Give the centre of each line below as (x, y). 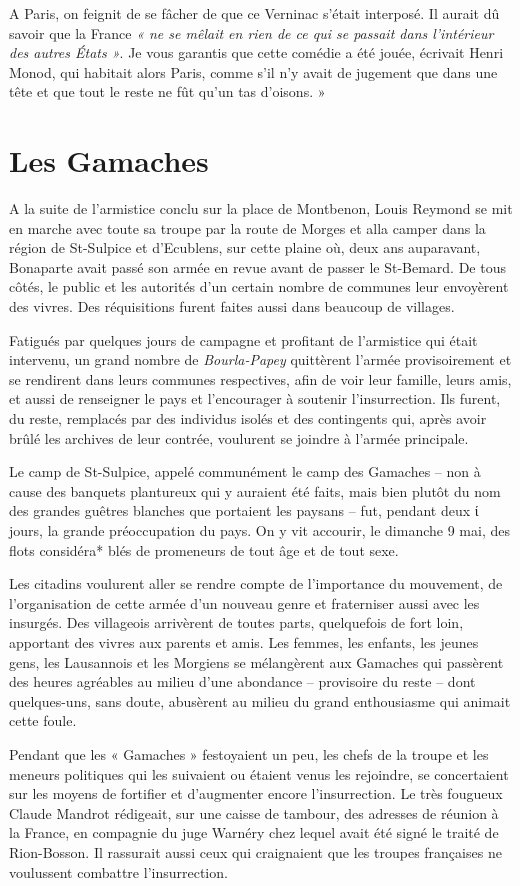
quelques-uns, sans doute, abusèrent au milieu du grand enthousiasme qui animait (260, 700)
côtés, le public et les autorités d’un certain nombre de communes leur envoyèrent (259, 286)
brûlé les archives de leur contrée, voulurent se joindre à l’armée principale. (239, 437)
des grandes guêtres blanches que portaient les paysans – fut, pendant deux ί (244, 510)
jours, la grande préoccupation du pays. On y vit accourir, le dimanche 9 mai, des (259, 530)
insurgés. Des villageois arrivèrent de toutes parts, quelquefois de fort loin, (236, 622)
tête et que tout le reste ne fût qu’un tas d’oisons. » (167, 91)
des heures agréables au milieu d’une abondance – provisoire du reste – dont (242, 681)
